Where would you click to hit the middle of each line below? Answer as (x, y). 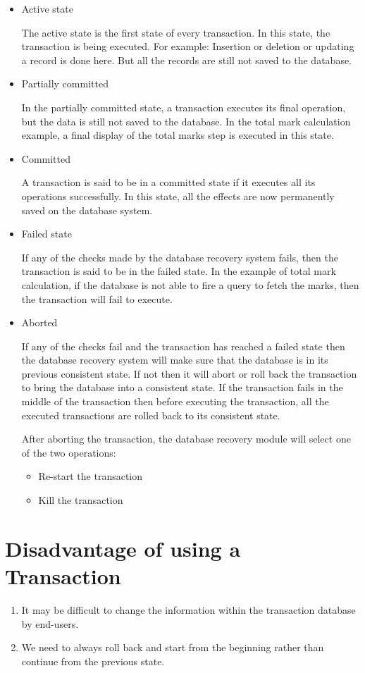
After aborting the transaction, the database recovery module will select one (186, 439)
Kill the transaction (81, 500)
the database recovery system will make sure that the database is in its (175, 360)
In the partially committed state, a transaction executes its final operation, (184, 107)
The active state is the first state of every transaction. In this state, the (176, 32)
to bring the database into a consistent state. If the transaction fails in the (182, 387)
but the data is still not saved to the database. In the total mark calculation (186, 121)
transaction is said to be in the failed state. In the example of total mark (179, 271)
